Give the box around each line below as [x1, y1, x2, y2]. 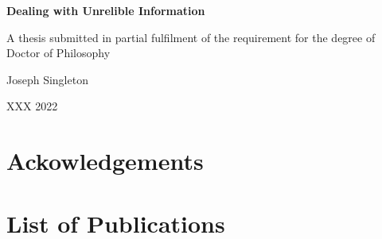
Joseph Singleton [6, 71, 88, 87]
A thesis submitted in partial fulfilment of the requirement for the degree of [6, 29, 376, 45]
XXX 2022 [6, 98, 58, 114]
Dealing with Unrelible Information [6, 2, 205, 18]
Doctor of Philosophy [6, 44, 111, 61]
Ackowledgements [6, 145, 204, 177]
